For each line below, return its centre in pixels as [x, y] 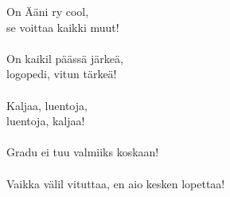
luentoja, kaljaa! [46, 121]
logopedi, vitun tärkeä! [62, 74]
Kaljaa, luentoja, [47, 105]
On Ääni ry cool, [48, 11]
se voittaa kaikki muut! [63, 27]
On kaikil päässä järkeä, [65, 58]
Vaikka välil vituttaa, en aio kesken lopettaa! [116, 183]
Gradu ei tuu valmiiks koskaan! [83, 152]
